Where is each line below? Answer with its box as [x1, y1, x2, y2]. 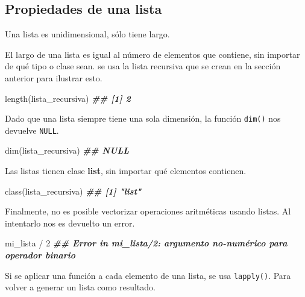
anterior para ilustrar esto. [5, 71, 102, 84]
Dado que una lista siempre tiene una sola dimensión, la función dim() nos [5, 112, 281, 125]
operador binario [5, 249, 76, 261]
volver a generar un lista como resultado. [5, 281, 156, 293]
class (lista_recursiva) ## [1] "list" [5, 184, 142, 197]
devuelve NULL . [5, 123, 59, 136]
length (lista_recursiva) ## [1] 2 [5, 92, 131, 104]
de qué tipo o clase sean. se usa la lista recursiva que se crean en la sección [5, 60, 281, 72]
